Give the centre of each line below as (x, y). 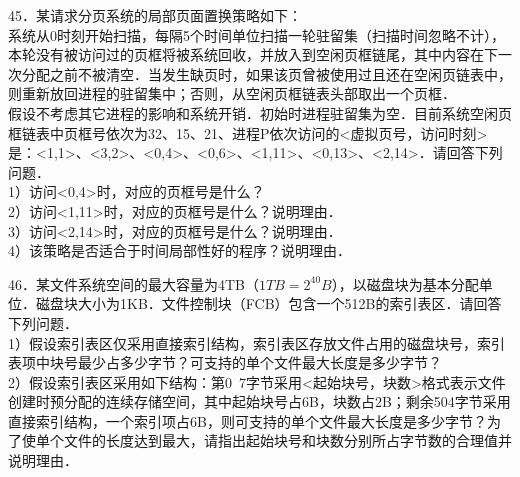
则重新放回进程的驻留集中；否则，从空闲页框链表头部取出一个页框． (232, 93)
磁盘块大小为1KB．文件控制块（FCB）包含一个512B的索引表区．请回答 (268, 303)
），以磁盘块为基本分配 (405, 283)
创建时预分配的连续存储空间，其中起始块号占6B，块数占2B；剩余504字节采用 (259, 401)
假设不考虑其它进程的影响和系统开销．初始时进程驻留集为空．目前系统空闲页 (260, 112)
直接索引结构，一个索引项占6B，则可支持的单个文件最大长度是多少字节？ (247, 420)
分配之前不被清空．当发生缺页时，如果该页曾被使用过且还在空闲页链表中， (266, 73)
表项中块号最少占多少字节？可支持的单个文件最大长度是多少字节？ (225, 362)
